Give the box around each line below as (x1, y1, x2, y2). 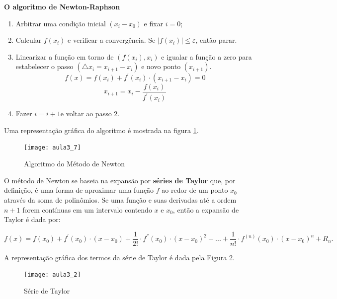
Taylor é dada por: (4, 214, 61, 224)
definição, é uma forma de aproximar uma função (4, 185, 154, 195)
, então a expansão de (172, 204, 239, 215)
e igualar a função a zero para (161, 51, 252, 62)
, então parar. (195, 35, 237, 45)
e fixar (144, 18, 164, 28)
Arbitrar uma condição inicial (15, 18, 106, 28)
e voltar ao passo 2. (60, 108, 120, 119)
